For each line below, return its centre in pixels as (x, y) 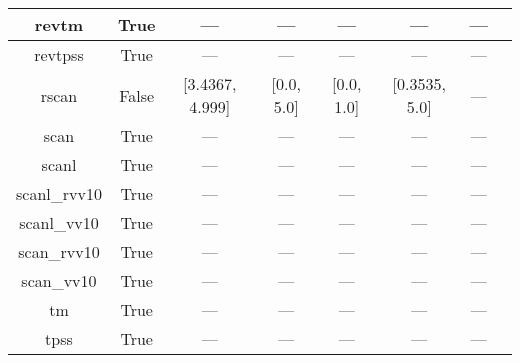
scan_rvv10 (59, 251)
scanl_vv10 (59, 222)
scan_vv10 (59, 280)
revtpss (59, 54)
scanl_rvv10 (59, 193)
